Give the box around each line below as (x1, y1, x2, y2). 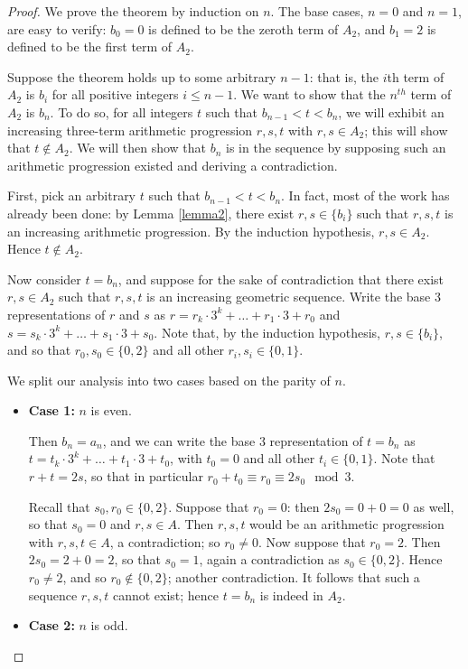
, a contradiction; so (109, 532, 220, 551)
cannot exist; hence (112, 585, 220, 604)
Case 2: (28, 616, 75, 635)
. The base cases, (270, 2, 364, 20)
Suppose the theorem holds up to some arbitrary (7, 67, 276, 86)
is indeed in (259, 585, 323, 604)
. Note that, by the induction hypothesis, (154, 322, 380, 341)
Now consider (7, 269, 81, 288)
